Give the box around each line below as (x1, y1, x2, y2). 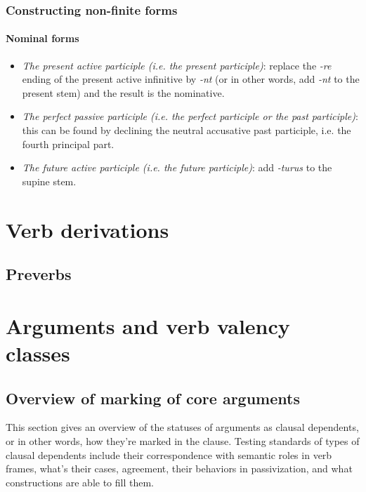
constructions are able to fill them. (6, 474, 155, 489)
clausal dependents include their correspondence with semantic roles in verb (6, 447, 332, 462)
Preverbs (6, 263, 72, 285)
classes (6, 338, 70, 367)
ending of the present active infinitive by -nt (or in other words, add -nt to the (22, 72, 360, 86)
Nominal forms (6, 31, 79, 46)
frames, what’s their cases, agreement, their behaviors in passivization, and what (6, 461, 353, 476)
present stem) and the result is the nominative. (22, 85, 225, 100)
